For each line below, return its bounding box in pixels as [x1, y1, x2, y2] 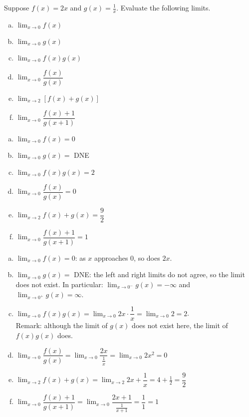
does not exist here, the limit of [132, 320, 228, 331]
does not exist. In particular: [15, 279, 103, 289]
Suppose [4, 2, 29, 12]
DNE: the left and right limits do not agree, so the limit [74, 269, 245, 280]
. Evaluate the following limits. [116, 2, 211, 12]
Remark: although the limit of [15, 320, 108, 331]
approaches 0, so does [94, 252, 160, 263]
